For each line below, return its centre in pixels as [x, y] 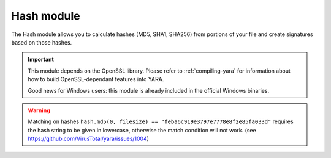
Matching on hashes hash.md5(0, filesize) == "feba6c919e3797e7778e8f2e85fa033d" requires [161, 121]
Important [41, 59]
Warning [39, 110]
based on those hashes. [42, 42]
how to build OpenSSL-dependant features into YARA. [96, 79]
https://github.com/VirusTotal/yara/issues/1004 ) [89, 139]
